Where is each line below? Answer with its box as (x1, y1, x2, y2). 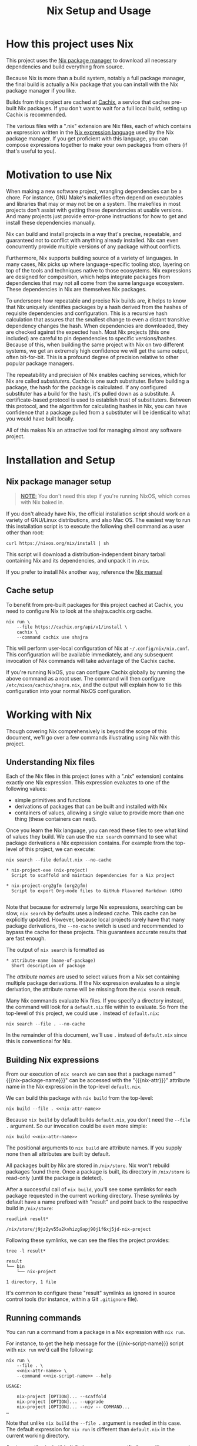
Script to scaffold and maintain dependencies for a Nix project (11, 873, 175, 879)
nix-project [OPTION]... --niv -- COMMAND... (16, 1404, 131, 1410)
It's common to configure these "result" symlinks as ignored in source (6, 1290, 176, 1297)
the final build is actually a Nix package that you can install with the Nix (6, 81, 178, 88)
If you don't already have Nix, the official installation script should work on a (6, 510, 190, 517)
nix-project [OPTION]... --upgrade (16, 1399, 104, 1405)
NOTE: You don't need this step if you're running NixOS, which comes (20, 492, 191, 499)
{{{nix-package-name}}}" (6, 1077, 68, 1084)
